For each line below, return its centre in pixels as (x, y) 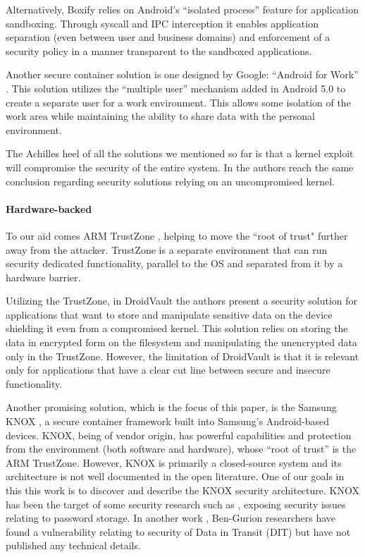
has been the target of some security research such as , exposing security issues (176, 504)
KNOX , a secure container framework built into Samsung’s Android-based (168, 421)
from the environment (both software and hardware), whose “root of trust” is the (181, 449)
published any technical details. (73, 545)
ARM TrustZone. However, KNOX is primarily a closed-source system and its (174, 462)
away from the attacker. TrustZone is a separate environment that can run (167, 249)
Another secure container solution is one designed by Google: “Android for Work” (182, 74)
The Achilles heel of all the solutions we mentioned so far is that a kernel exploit (180, 153)
